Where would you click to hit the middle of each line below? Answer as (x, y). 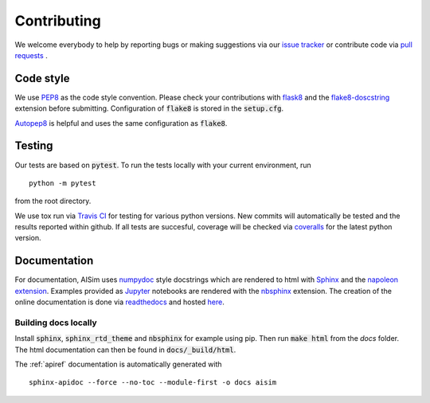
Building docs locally (56, 323)
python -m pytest (63, 183)
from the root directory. (53, 201)
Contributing (58, 21)
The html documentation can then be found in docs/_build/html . (125, 350)
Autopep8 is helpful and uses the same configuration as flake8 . (121, 123)
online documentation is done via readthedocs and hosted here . (119, 302)
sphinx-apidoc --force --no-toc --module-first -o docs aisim (153, 383)
